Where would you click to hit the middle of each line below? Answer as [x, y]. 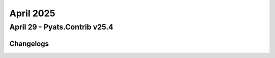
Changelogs [29, 43]
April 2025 [32, 13]
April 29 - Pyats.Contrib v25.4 [61, 27]
